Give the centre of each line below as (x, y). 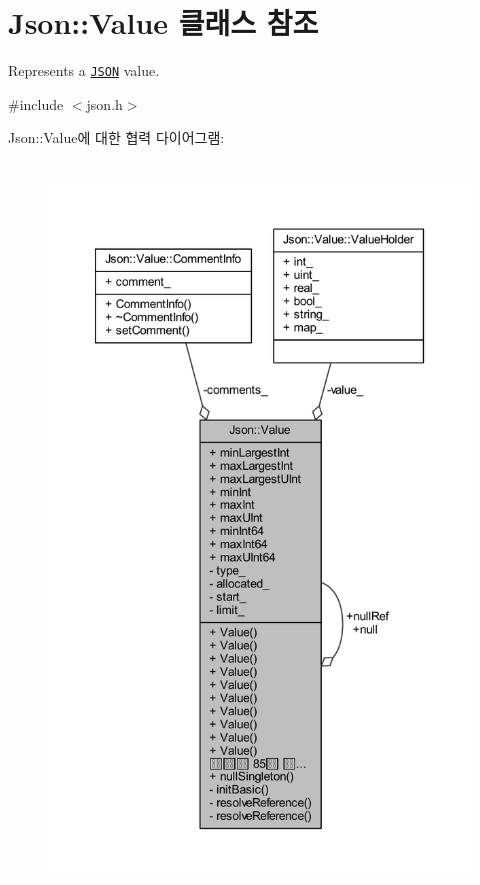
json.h (104, 103)
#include (36, 103)
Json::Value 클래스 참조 (163, 22)
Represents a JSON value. (84, 70)
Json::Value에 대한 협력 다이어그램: (116, 137)
